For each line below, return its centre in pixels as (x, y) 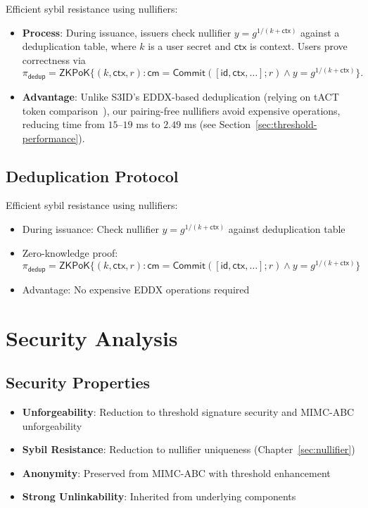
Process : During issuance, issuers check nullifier (127, 32)
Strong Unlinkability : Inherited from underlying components (159, 496)
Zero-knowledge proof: (70, 252)
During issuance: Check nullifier (90, 229)
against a (320, 32)
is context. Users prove (299, 46)
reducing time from (63, 124)
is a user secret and (189, 46)
